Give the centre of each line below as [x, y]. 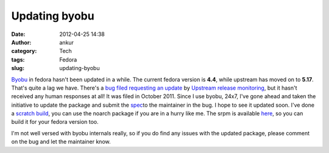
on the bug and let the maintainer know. [61, 142]
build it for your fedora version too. [55, 122]
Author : [21, 42]
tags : [18, 59]
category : [24, 51]
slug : [18, 68]
